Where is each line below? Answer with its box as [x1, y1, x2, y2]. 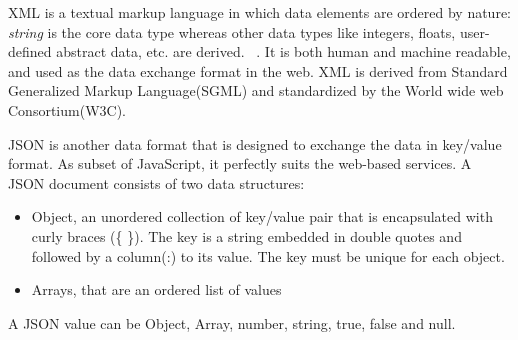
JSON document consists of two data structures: [8, 172, 305, 193]
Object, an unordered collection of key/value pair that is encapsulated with [31, 206, 493, 227]
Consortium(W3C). [8, 99, 126, 120]
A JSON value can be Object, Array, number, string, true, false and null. [8, 312, 456, 333]
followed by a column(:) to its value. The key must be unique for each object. [31, 245, 505, 266]
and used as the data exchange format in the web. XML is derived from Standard [8, 60, 508, 81]
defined [8, 41, 52, 62]
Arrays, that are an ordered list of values [31, 279, 282, 300]
